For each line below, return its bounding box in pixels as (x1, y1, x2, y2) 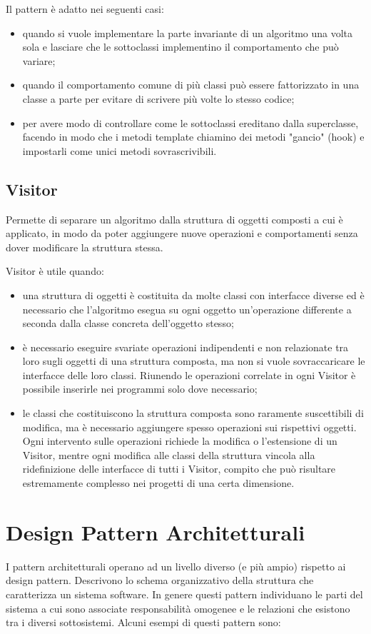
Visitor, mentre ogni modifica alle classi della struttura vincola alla (22, 447, 315, 462)
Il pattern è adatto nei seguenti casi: (6, 1, 164, 16)
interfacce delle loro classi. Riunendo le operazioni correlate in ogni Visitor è (22, 367, 356, 382)
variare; (22, 53, 56, 68)
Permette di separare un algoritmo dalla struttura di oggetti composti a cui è (6, 211, 343, 226)
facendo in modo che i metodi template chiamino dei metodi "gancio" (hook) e (22, 129, 365, 144)
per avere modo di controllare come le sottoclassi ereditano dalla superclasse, (22, 115, 359, 130)
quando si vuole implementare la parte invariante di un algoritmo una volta (22, 25, 353, 40)
